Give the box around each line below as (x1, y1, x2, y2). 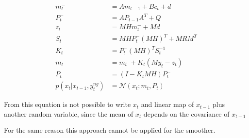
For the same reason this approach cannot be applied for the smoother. (4, 125, 216, 135)
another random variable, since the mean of (4, 108, 133, 119)
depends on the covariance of (143, 108, 230, 119)
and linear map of (141, 99, 194, 109)
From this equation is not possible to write (4, 99, 131, 109)
